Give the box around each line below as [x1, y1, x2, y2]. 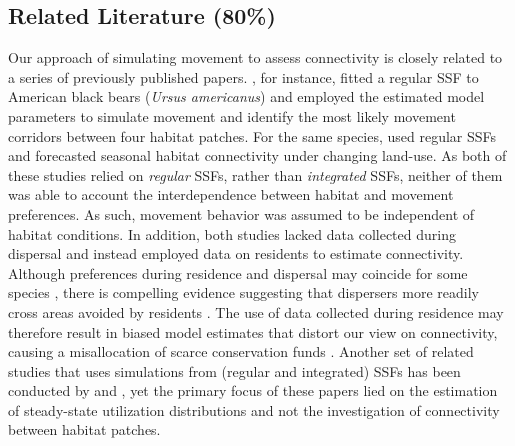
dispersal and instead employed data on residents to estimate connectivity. [8, 243, 464, 264]
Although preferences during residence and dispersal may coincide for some [8, 262, 468, 283]
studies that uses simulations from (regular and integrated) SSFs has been [8, 360, 461, 381]
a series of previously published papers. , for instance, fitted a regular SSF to [8, 66, 479, 87]
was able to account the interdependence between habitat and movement [8, 184, 454, 205]
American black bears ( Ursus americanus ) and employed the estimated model [8, 86, 485, 107]
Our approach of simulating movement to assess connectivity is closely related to [8, 47, 503, 68]
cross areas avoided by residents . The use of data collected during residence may [8, 301, 504, 322]
